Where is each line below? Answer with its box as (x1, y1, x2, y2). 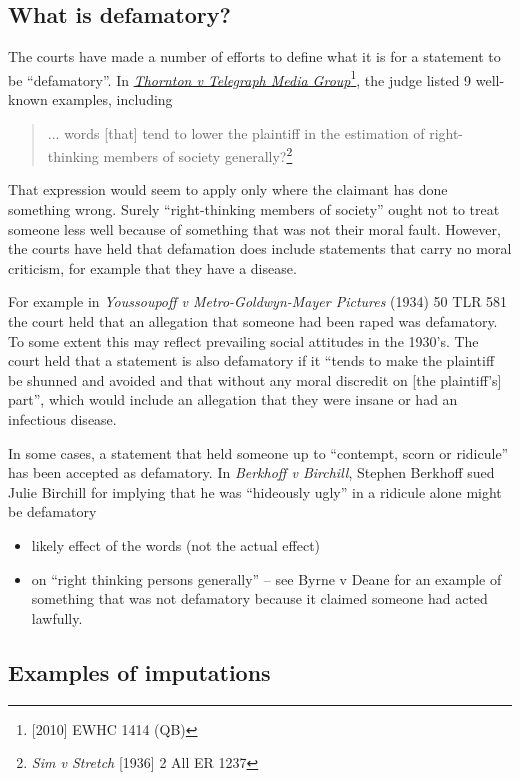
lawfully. (31, 607, 83, 628)
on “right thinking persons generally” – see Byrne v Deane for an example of (31, 568, 502, 589)
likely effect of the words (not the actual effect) (31, 534, 321, 555)
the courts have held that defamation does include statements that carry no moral (8, 238, 512, 259)
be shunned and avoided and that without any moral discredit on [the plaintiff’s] (8, 369, 502, 390)
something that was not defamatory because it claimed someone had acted (31, 588, 488, 609)
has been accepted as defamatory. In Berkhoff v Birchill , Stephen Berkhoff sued (8, 462, 495, 483)
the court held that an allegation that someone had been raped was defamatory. (8, 311, 498, 332)
